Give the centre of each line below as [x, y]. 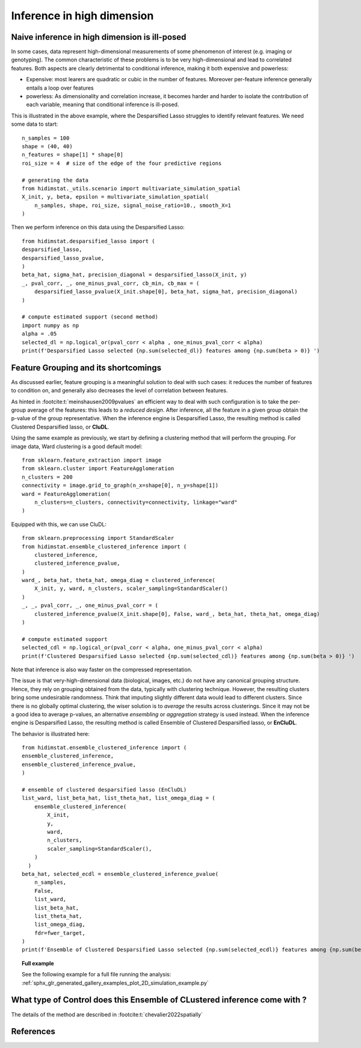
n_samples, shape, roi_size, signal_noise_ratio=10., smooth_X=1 [133, 205]
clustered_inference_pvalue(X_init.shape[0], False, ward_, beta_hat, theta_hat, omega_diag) [177, 614]
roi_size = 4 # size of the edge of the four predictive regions [122, 163]
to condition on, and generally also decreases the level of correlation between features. [119, 391]
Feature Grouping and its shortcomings [86, 367]
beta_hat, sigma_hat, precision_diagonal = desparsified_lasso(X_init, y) [134, 275]
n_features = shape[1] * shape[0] [73, 155]
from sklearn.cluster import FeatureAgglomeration [98, 469]
